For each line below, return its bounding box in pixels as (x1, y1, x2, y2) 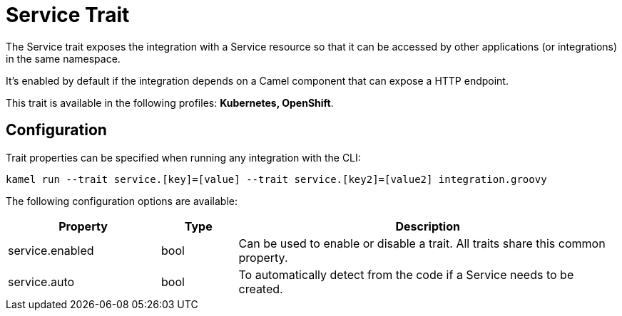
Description (395, 218, 460, 233)
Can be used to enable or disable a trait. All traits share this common (238, 236, 606, 251)
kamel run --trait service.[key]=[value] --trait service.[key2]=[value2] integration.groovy (6, 173, 547, 185)
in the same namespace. (6, 52, 121, 65)
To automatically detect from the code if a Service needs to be (238, 267, 574, 282)
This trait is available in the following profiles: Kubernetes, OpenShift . (6, 96, 334, 109)
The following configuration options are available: (6, 194, 238, 207)
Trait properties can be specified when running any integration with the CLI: (6, 151, 361, 164)
